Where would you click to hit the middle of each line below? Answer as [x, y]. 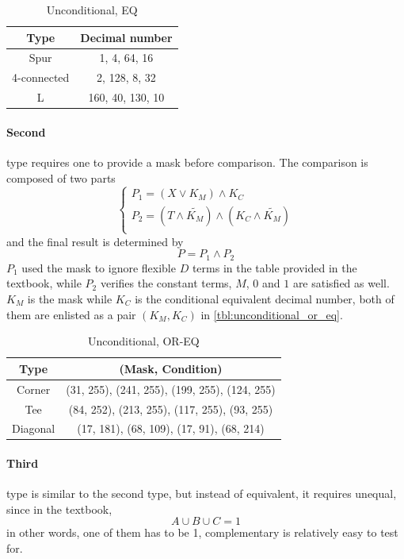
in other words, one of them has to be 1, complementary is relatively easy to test [202, 532]
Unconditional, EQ [92, 10]
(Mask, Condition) [171, 368]
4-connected [41, 77]
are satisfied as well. [341, 283]
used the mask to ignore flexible [99, 267]
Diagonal [34, 428]
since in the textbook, [59, 509]
